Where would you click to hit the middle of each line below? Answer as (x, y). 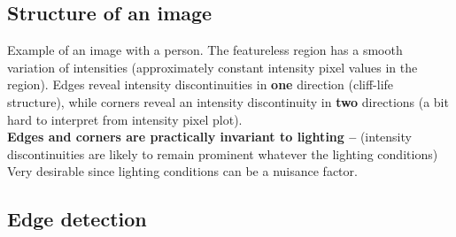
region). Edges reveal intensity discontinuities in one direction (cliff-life (201, 84)
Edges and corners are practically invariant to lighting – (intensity (209, 137)
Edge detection (77, 219)
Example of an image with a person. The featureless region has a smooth (205, 50)
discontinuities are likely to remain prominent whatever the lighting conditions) (223, 153)
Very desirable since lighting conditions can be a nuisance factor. (182, 171)
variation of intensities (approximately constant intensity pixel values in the (213, 67)
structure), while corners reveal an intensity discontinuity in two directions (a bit (228, 101)
